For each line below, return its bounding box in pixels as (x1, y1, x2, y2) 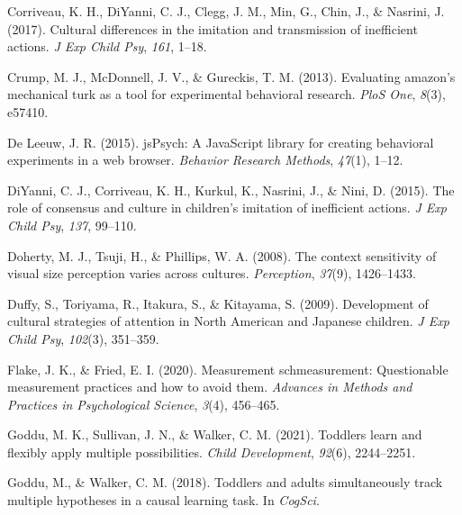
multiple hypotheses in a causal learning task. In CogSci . (7, 491, 320, 510)
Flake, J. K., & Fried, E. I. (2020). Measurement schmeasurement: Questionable (7, 359, 448, 378)
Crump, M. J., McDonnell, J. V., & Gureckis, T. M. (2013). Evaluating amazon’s (7, 67, 456, 86)
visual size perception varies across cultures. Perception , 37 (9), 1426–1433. (7, 264, 416, 283)
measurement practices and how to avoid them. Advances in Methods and (7, 377, 412, 396)
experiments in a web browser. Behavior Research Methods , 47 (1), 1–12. (7, 150, 403, 169)
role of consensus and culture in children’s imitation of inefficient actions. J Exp (7, 198, 447, 217)
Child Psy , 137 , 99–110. (7, 215, 137, 234)
